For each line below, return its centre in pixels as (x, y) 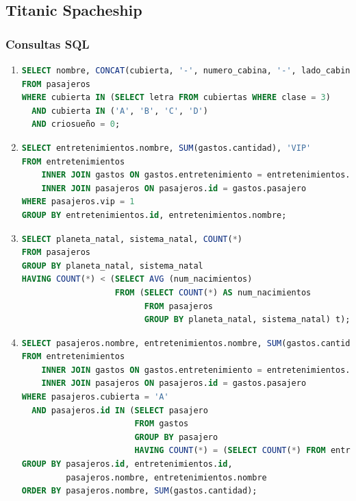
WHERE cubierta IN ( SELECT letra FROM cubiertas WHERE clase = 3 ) (176, 98)
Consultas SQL (48, 44)
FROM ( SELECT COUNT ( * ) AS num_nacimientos (213, 292)
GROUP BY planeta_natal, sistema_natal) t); (247, 320)
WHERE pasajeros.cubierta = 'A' (95, 397)
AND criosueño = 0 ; (76, 124)
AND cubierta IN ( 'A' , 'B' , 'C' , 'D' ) (120, 111)
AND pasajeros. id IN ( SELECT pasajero (120, 410)
